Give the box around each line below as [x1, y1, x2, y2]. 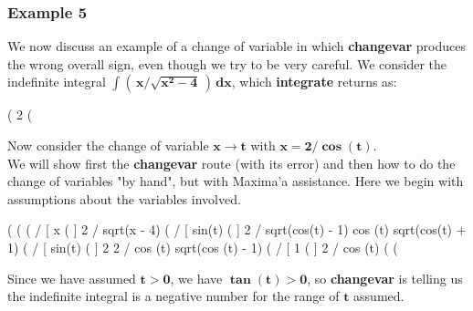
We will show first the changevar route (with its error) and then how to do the [7, 153, 456, 172]
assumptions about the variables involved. [7, 189, 241, 208]
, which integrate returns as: [231, 72, 397, 91]
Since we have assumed [7, 268, 136, 287]
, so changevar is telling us [307, 268, 463, 287]
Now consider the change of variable [7, 136, 209, 154]
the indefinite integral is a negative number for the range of [7, 286, 340, 306]
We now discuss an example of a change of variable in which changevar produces [7, 36, 466, 56]
